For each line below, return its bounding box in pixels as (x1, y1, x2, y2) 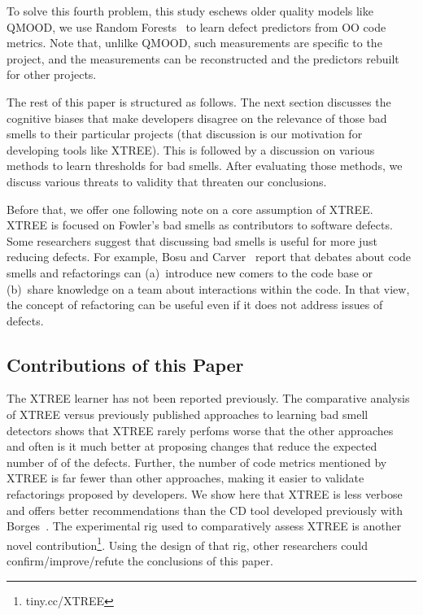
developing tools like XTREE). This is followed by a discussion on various (7, 141, 375, 158)
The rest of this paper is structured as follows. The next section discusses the (7, 93, 391, 110)
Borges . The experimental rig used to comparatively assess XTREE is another (7, 517, 402, 534)
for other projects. (7, 66, 97, 83)
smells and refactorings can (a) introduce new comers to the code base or (7, 264, 373, 281)
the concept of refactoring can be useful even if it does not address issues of (7, 296, 383, 313)
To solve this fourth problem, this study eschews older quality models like (7, 2, 373, 19)
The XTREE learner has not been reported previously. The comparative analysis (7, 390, 410, 407)
